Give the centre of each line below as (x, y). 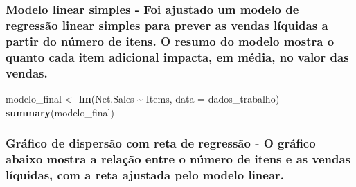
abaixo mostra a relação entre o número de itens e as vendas (178, 158)
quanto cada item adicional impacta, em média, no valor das (177, 56)
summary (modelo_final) (60, 112)
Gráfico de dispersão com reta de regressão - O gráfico (161, 143)
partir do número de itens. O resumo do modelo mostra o (170, 41)
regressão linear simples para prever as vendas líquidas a (167, 25)
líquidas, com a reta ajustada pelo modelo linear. (145, 174)
